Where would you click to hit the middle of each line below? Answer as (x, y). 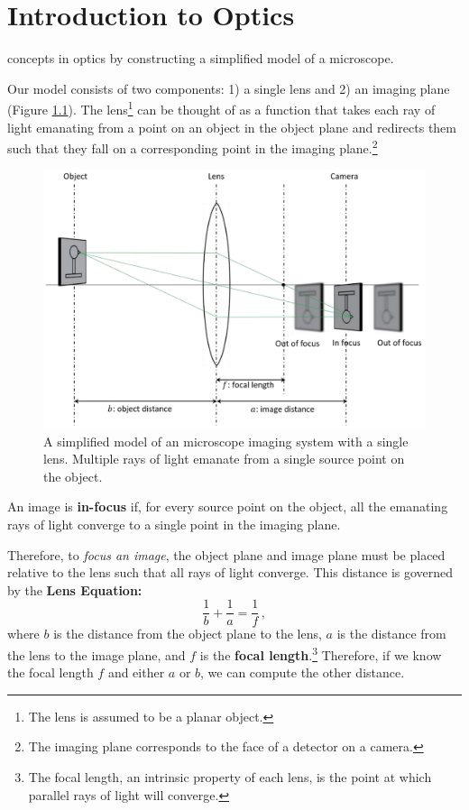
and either (136, 672)
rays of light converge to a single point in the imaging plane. (174, 524)
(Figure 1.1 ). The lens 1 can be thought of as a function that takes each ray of (221, 108)
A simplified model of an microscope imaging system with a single (226, 441)
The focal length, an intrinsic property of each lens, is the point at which (230, 776)
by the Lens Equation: (75, 589)
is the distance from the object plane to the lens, (188, 634)
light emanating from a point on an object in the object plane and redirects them (232, 127)
